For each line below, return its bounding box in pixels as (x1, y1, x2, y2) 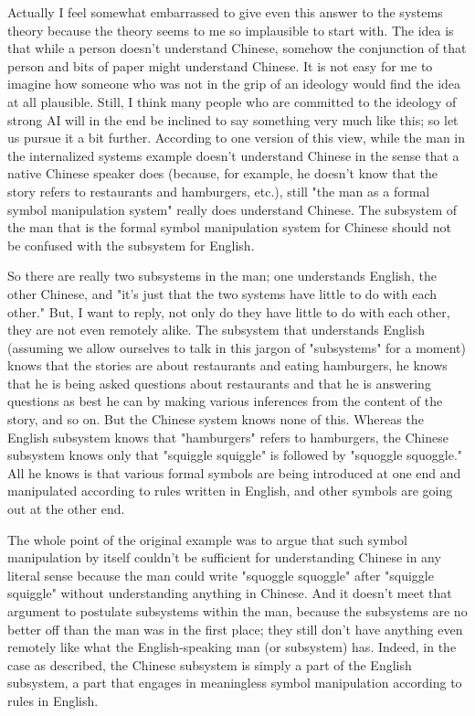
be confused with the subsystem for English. (7, 235, 255, 254)
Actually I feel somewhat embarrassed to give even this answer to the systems (7, 3, 443, 21)
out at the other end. (7, 499, 125, 518)
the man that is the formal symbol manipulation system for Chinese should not (7, 218, 451, 237)
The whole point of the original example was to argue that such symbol (7, 529, 407, 549)
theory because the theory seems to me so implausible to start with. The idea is (7, 20, 454, 39)
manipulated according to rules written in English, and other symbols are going (7, 481, 453, 500)
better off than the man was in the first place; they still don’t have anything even (7, 619, 463, 638)
